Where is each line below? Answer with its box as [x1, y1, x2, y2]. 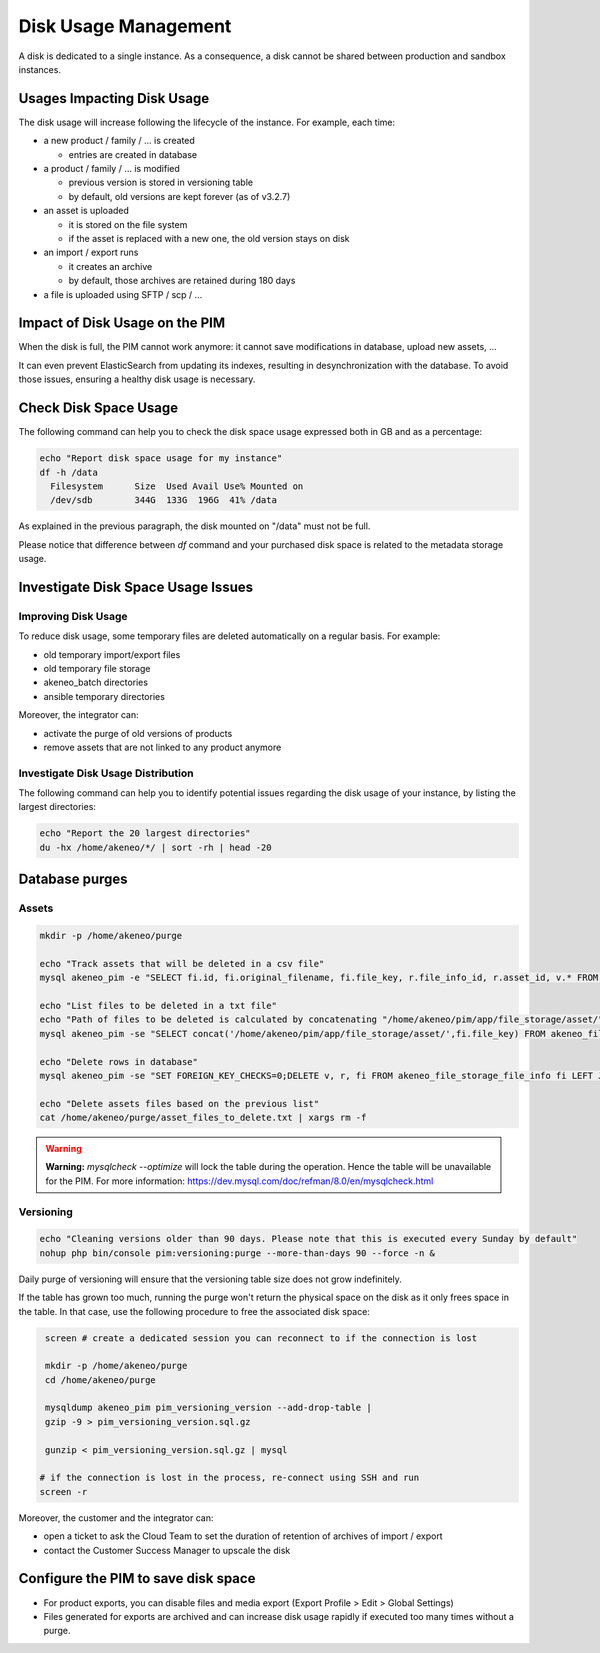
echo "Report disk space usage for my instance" [39, 453, 283, 464]
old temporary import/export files [43, 648, 181, 660]
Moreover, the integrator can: [18, 709, 139, 721]
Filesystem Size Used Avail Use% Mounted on [50, 480, 304, 492]
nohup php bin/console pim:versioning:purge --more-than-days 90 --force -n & [39, 1247, 435, 1259]
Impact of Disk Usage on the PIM [18, 315, 226, 332]
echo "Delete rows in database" [39, 1056, 199, 1067]
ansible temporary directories [43, 690, 165, 702]
